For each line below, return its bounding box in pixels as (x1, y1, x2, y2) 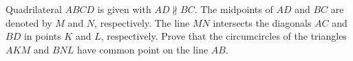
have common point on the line (76, 42, 208, 56)
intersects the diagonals (213, 15, 312, 29)
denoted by (6, 15, 52, 29)
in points (23, 29, 61, 43)
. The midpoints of (194, 2, 273, 16)
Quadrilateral (6, 2, 62, 16)
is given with (97, 2, 151, 16)
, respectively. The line (94, 15, 190, 29)
